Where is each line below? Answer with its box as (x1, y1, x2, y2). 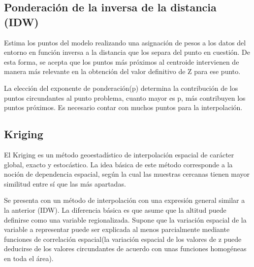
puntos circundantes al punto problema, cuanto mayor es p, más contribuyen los (4, 92, 246, 103)
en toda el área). (4, 253, 54, 263)
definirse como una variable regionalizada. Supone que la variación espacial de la (4, 214, 247, 225)
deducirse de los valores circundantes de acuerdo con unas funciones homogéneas (4, 243, 247, 254)
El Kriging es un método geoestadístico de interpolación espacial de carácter (4, 149, 234, 159)
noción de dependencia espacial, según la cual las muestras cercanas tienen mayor (4, 169, 250, 179)
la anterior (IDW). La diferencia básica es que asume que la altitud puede (4, 204, 226, 215)
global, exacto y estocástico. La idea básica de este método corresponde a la (4, 159, 233, 169)
